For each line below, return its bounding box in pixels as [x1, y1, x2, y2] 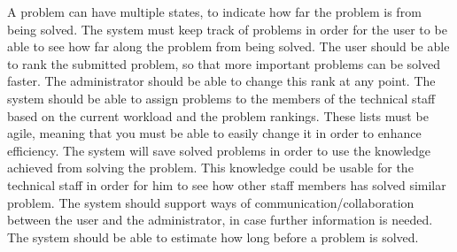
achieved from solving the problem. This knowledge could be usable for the [7, 158, 414, 177]
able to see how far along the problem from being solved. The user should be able [7, 37, 450, 56]
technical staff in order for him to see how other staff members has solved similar [7, 175, 446, 194]
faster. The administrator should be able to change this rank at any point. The [7, 72, 436, 90]
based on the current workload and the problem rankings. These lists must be [7, 106, 429, 125]
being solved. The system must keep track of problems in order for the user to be [7, 19, 447, 38]
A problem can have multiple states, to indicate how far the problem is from [7, 3, 422, 20]
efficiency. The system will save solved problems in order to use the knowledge [7, 141, 431, 159]
